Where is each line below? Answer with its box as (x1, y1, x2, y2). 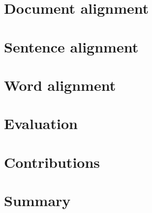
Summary (4, 190, 71, 211)
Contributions (4, 152, 100, 172)
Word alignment (4, 75, 116, 95)
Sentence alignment (4, 36, 139, 56)
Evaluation (4, 113, 78, 133)
